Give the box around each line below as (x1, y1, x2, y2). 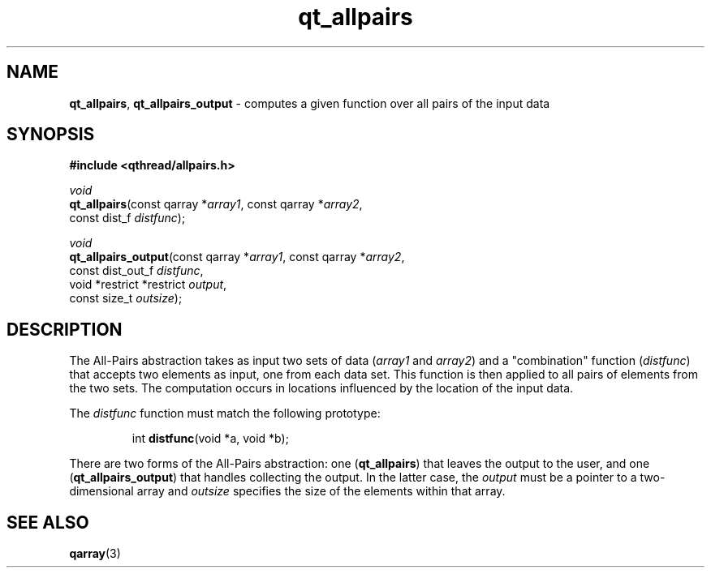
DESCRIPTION (6, 319, 123, 340)
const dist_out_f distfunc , (69, 263, 204, 278)
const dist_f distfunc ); (69, 211, 186, 225)
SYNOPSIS (6, 124, 95, 145)
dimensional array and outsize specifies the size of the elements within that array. (69, 484, 506, 499)
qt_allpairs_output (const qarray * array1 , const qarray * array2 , (69, 250, 405, 264)
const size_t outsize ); (69, 291, 183, 306)
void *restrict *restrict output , (69, 277, 227, 292)
